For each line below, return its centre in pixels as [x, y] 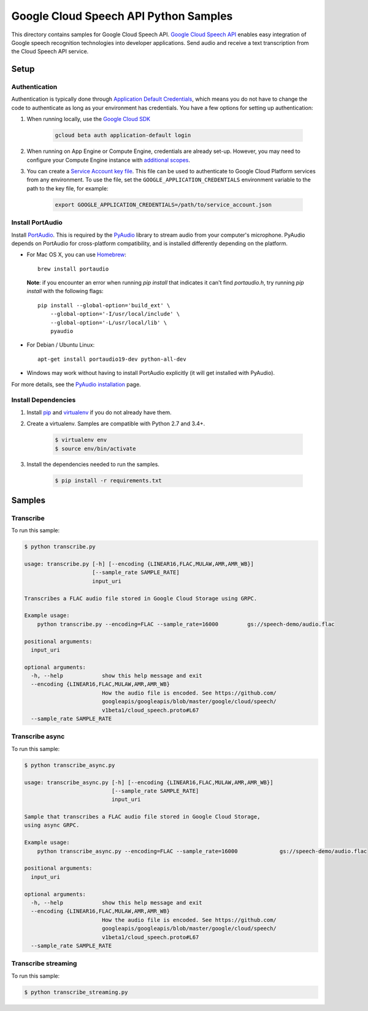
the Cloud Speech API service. [50, 52]
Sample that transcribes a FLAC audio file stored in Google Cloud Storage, [142, 817]
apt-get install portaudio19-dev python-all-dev [112, 359]
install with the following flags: [65, 291]
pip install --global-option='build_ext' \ [104, 305]
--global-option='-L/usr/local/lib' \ [109, 322]
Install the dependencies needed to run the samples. [93, 465]
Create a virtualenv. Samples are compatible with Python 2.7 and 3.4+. [116, 423]
